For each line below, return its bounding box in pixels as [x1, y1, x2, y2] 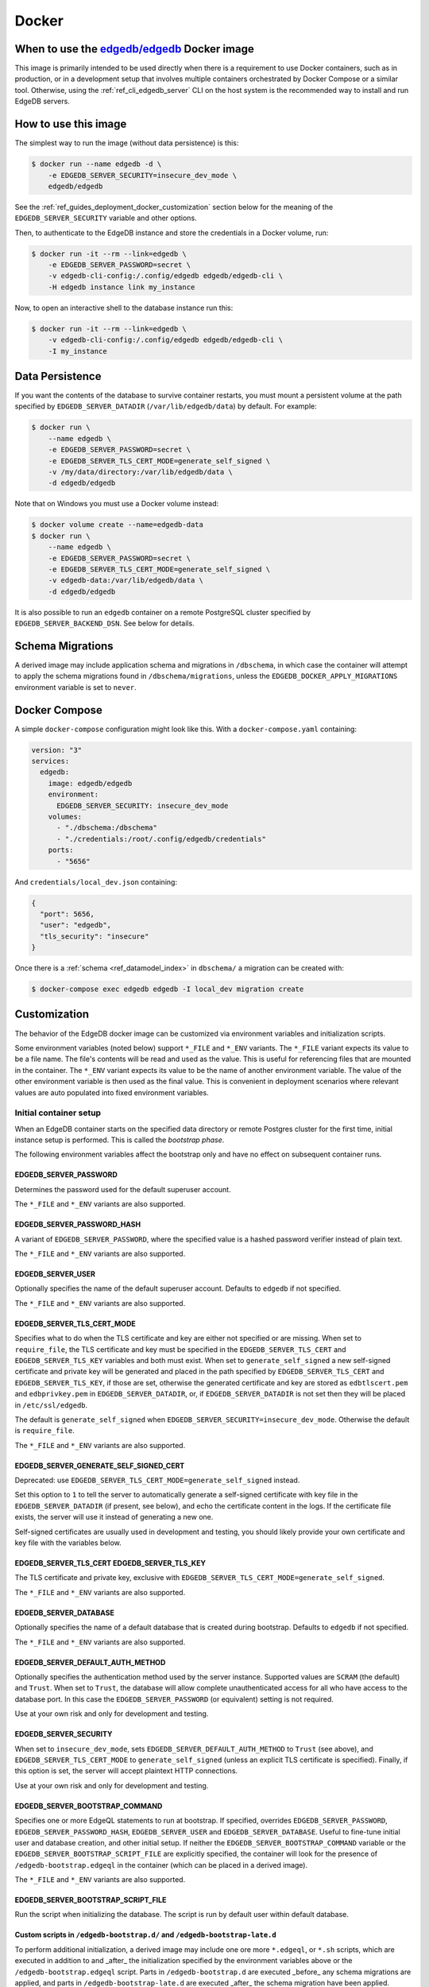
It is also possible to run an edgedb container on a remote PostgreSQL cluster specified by [14, 607, 311, 617]
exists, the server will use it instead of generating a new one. [14, 1513, 214, 1522]
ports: [48, 846, 74, 854]
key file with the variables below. [14, 1538, 122, 1547]
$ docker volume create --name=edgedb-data [31, 521, 204, 529]
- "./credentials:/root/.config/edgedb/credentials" [56, 835, 266, 843]
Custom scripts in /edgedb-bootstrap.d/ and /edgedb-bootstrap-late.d [14, 1930, 277, 1939]
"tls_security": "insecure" [40, 932, 149, 941]
